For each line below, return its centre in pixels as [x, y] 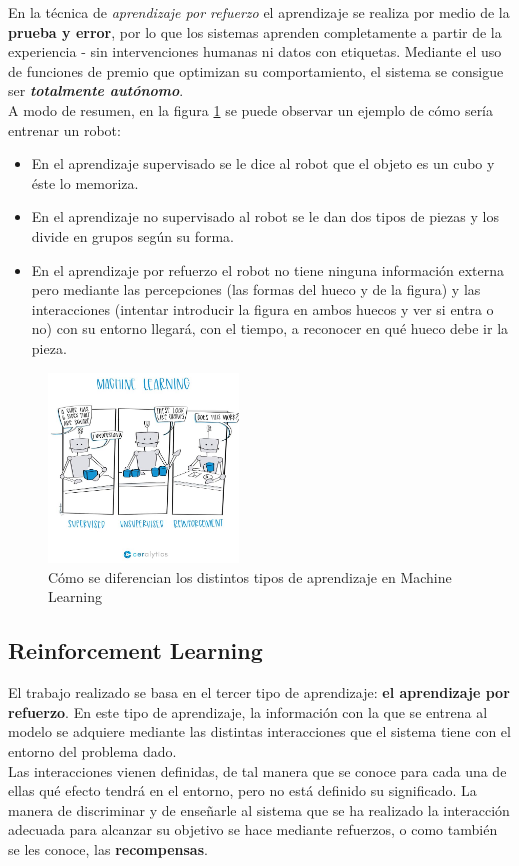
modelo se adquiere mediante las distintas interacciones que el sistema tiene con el [259, 731]
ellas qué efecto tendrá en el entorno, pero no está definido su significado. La [242, 790]
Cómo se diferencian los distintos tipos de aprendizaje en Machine [250, 576]
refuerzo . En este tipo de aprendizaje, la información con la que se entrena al [248, 711]
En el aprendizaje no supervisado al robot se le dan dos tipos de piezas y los [265, 216]
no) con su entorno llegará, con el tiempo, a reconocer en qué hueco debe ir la [270, 328]
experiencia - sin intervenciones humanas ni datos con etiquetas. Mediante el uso [255, 51]
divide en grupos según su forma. [132, 235]
